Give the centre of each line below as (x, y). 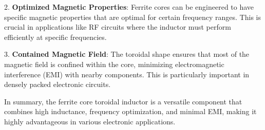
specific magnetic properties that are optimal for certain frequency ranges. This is (132, 17)
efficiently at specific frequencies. (55, 37)
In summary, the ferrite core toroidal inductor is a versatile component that (123, 101)
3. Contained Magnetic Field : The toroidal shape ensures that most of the (127, 54)
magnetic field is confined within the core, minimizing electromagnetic (114, 64)
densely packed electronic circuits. (58, 84)
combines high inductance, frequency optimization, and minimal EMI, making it (130, 111)
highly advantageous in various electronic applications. (90, 121)
